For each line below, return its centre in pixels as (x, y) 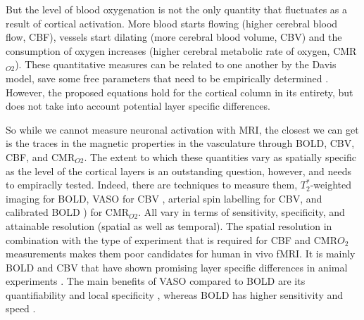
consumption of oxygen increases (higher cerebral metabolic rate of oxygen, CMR (181, 50)
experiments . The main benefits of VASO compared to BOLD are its (156, 281)
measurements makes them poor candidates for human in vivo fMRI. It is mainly (181, 254)
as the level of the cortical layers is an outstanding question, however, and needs (178, 171)
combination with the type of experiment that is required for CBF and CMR (172, 239)
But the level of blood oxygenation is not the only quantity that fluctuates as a (177, 9)
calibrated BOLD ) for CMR (68, 212)
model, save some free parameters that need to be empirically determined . (167, 78)
